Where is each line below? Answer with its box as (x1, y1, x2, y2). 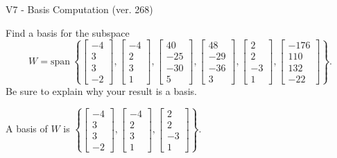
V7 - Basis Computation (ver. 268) (6, 2, 153, 16)
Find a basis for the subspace (6, 25, 130, 39)
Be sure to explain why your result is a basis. (6, 83, 198, 98)
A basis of (6, 121, 48, 136)
